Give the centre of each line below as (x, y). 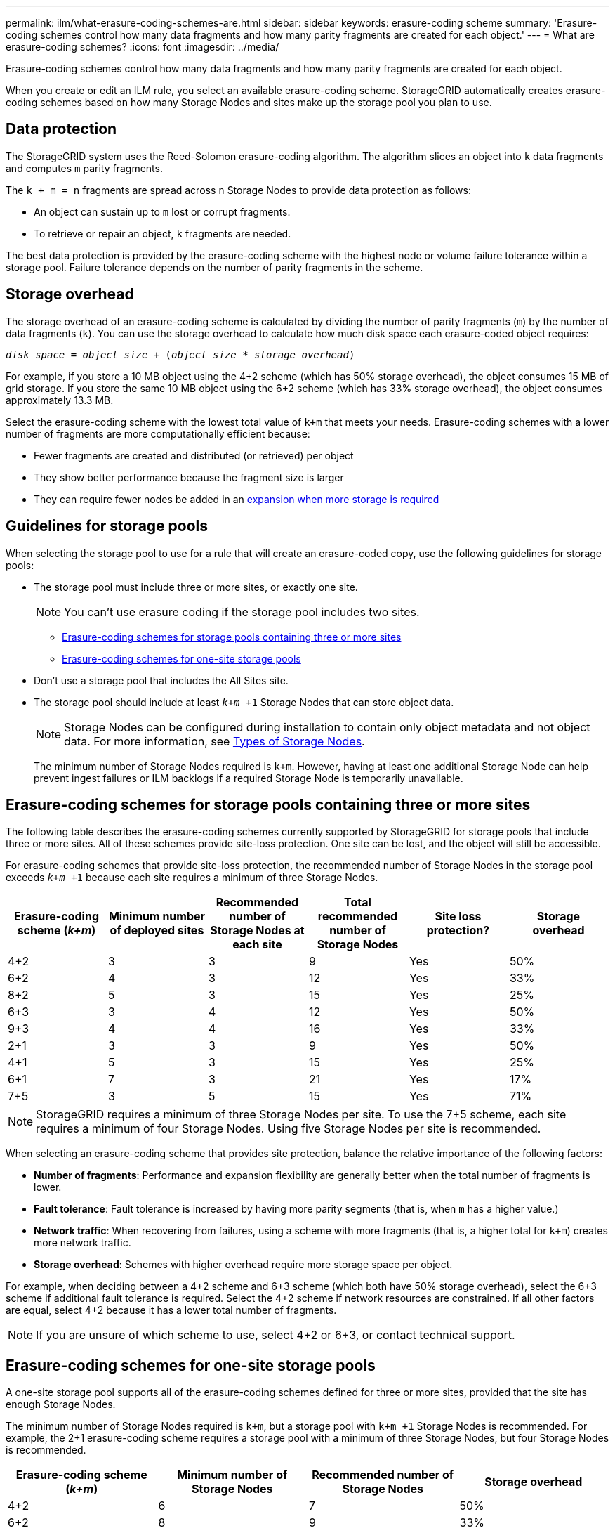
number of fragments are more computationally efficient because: (158, 433)
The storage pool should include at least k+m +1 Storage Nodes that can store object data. (244, 702)
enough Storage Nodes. (61, 1404)
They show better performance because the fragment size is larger (189, 477)
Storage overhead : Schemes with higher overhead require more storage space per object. (243, 1265)
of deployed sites (157, 931)
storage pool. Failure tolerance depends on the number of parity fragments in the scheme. (214, 267)
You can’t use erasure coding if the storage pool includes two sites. (242, 612)
